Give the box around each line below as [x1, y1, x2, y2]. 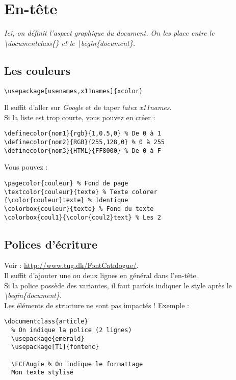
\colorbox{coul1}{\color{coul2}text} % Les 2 [4, 213, 161, 221]
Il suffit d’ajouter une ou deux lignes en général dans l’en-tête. [4, 270, 198, 280]
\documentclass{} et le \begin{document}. [4, 37, 136, 48]
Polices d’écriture [4, 236, 98, 252]
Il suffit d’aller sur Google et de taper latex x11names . [4, 102, 172, 113]
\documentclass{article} [4, 318, 88, 325]
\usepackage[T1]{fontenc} [11, 343, 99, 351]
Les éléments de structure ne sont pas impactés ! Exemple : [4, 300, 189, 310]
